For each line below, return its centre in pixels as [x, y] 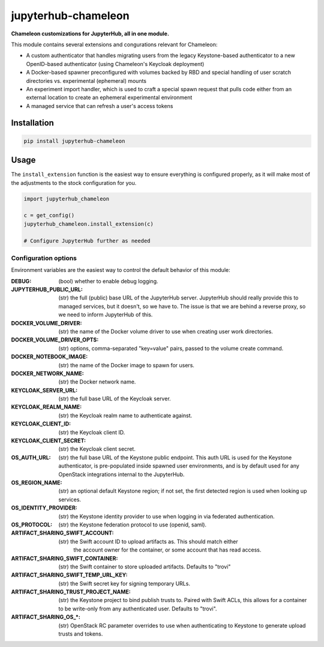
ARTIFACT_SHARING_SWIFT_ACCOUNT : [62, 533]
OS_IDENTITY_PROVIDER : [44, 508]
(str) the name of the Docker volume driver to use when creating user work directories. [166, 331]
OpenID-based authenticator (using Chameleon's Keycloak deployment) [115, 64]
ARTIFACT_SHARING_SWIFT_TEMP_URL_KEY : [69, 575]
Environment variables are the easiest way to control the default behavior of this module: [121, 270]
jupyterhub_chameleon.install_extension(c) [89, 224]
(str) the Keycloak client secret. [97, 449]
